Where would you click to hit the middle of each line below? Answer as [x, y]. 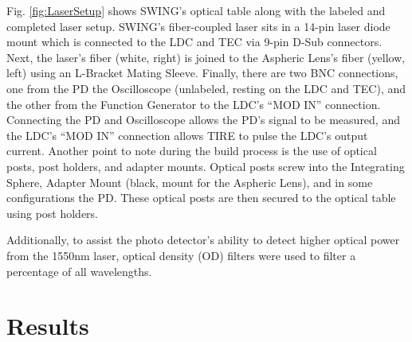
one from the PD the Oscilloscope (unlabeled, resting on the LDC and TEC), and [206, 88]
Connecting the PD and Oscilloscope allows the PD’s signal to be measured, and [203, 120]
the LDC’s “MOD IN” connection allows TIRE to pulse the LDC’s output [187, 135]
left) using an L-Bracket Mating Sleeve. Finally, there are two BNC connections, [202, 73]
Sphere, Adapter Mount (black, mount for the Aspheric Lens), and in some [190, 182]
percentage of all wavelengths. [79, 271]
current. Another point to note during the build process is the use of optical [192, 151]
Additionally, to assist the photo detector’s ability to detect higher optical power [203, 240]
